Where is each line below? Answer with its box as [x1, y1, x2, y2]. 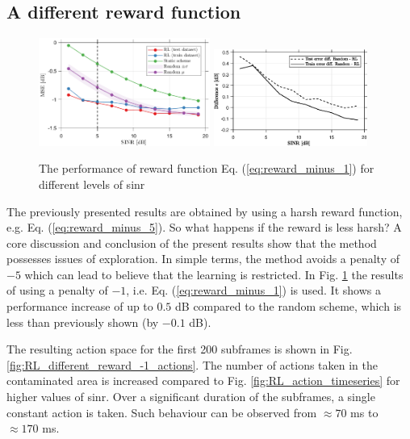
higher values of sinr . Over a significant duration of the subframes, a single [6, 388, 375, 405]
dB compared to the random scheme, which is [175, 298, 402, 315]
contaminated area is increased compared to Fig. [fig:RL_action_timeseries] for [6, 372, 400, 389]
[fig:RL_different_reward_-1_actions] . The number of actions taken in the [6, 356, 378, 373]
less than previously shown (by [6, 313, 159, 330]
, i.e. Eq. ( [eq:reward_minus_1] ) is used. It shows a [126, 282, 381, 299]
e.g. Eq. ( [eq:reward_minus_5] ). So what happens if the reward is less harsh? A [6, 219, 402, 236]
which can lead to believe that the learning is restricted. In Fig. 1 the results [24, 265, 404, 282]
